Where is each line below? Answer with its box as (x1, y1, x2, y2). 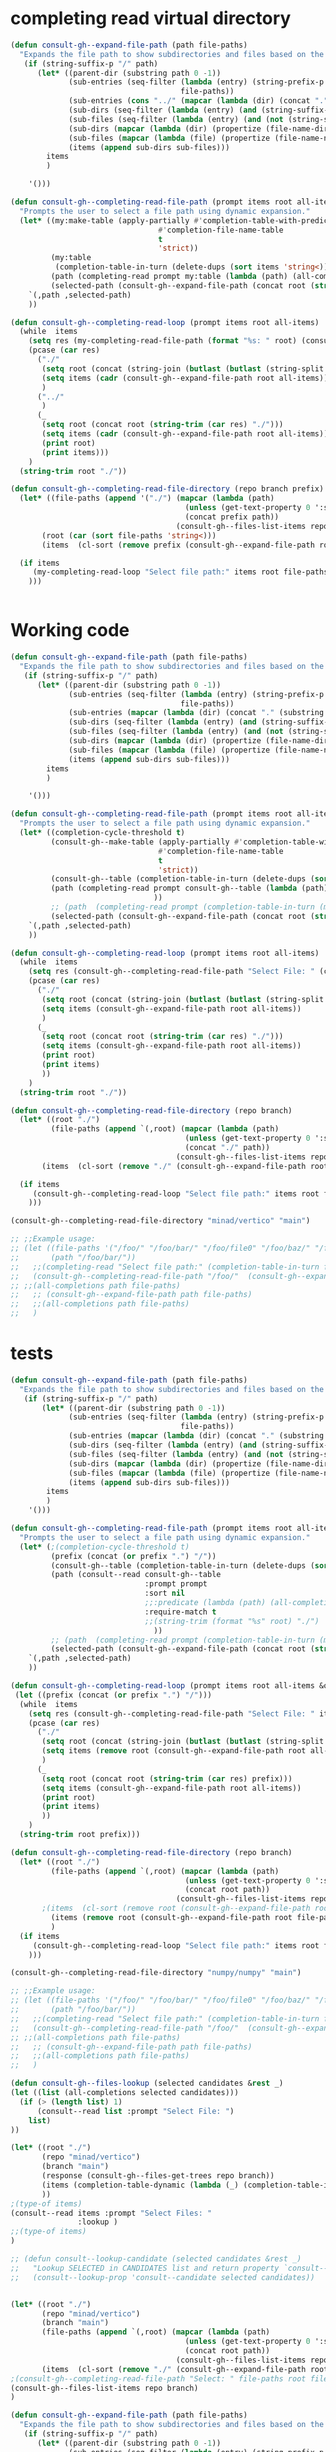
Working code (10, 619, 130, 642)
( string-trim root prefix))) (19, 1830, 141, 1840)
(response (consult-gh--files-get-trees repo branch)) (41, 2171, 275, 2181)
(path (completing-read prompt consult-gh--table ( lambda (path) (50, 883, 329, 894)
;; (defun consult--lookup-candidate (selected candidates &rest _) (10, 2254, 302, 2264)
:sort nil (144, 1588, 186, 1599)
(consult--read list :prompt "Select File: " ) (36, 2106, 235, 2116)
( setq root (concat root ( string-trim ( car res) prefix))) (41, 1773, 293, 1784)
